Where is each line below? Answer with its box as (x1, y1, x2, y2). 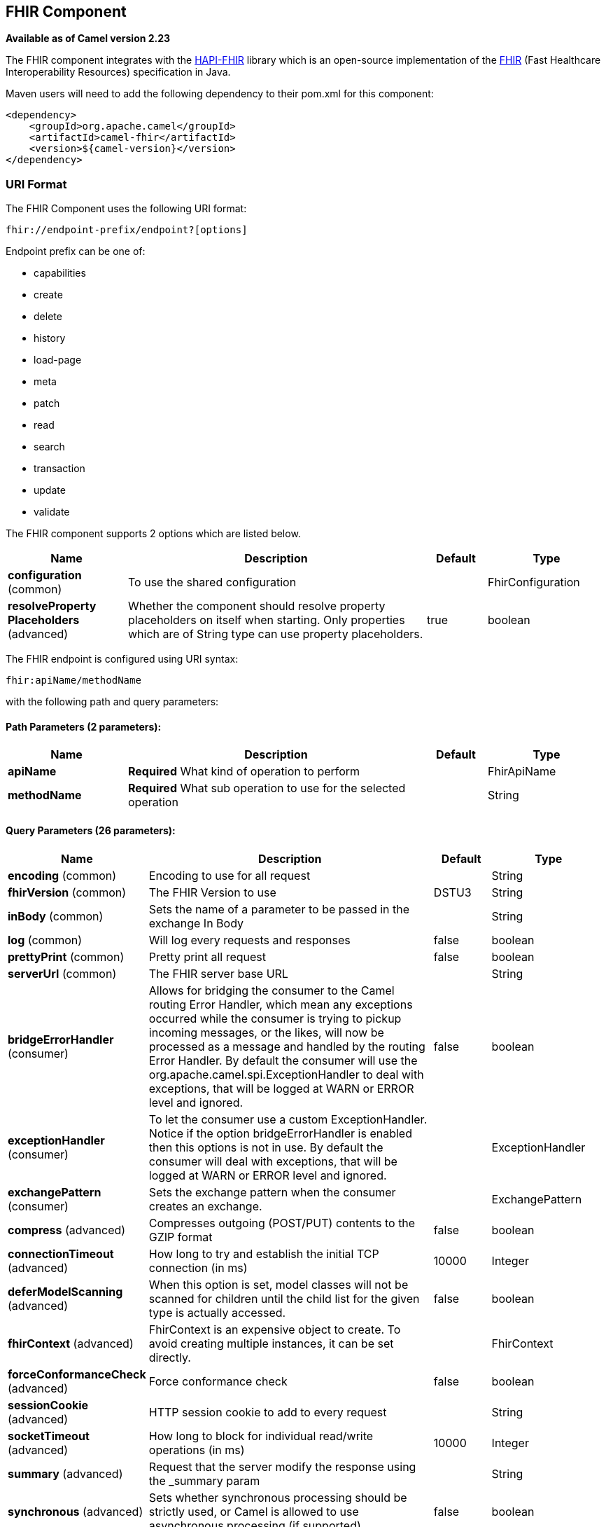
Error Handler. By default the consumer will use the (148, 1053, 418, 1067)
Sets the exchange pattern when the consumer (148, 1184, 396, 1199)
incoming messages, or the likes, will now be (148, 1025, 384, 1039)
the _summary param (148, 1473, 260, 1488)
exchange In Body (148, 915, 244, 930)
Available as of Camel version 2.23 (6, 32, 171, 45)
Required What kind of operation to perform (128, 764, 360, 779)
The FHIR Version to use (148, 885, 276, 899)
